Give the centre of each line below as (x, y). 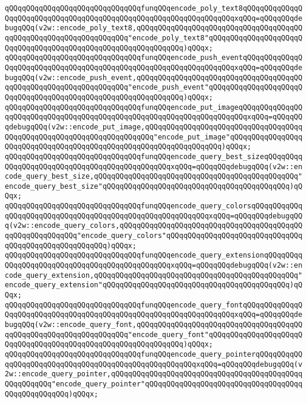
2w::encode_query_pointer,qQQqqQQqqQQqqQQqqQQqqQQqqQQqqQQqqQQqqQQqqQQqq (154, 374)
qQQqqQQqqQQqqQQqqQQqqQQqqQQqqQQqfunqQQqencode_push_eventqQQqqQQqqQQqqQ (154, 58)
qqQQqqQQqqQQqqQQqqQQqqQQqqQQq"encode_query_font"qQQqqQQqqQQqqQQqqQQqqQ (154, 334)
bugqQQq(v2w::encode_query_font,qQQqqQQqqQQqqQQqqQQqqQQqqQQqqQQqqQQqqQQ (154, 325)
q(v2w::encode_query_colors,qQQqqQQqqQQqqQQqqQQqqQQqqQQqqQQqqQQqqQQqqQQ (154, 226)
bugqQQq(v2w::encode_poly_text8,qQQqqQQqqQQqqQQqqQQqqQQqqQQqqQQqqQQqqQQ (154, 28)
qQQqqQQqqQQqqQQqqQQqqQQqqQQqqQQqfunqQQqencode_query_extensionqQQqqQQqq (154, 256)
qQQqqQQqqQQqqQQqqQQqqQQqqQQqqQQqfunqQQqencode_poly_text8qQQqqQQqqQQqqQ (154, 8)
